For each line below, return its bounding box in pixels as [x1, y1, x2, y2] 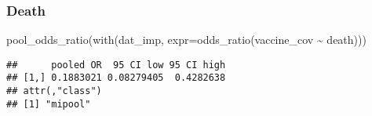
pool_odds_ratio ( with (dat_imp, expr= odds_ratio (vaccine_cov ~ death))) [6, 31, 367, 48]
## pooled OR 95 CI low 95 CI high [6, 59, 226, 71]
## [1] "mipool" [6, 98, 91, 110]
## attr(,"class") [6, 85, 102, 97]
